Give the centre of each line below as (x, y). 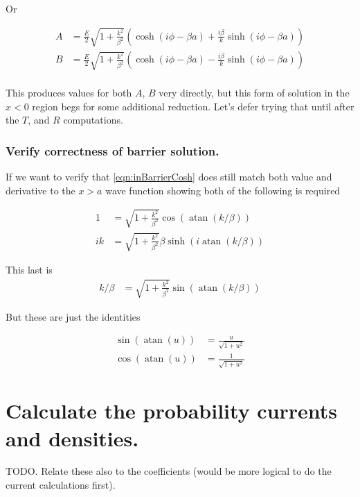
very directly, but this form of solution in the (254, 93)
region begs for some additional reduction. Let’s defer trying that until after (193, 106)
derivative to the (40, 190)
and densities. (72, 438)
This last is (29, 270)
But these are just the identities (73, 316)
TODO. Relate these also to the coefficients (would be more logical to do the (169, 471)
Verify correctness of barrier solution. (112, 150)
